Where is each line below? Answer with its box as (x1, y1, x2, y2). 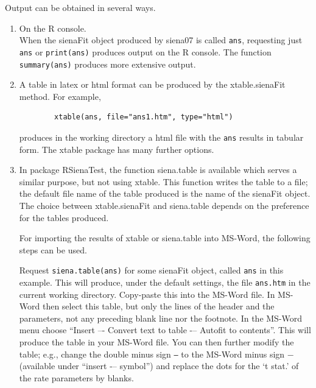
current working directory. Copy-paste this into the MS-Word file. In (19, 287, 275, 300)
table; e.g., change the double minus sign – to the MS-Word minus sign (19, 347, 285, 360)
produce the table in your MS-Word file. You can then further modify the (19, 336, 294, 348)
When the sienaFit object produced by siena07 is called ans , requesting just (19, 34, 303, 46)
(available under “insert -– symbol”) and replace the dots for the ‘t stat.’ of (19, 359, 299, 372)
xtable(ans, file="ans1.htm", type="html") (54, 113, 233, 122)
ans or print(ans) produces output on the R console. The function (19, 45, 272, 58)
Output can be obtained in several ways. (5, 1, 156, 13)
